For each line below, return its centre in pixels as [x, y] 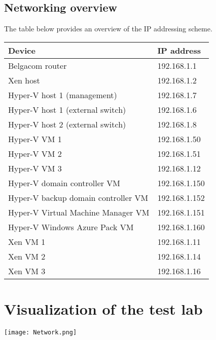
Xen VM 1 [27, 241]
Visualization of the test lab [103, 308]
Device [22, 50]
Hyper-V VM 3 [35, 168]
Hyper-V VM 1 [35, 139]
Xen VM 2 [27, 256]
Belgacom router [38, 65]
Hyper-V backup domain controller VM [78, 197]
